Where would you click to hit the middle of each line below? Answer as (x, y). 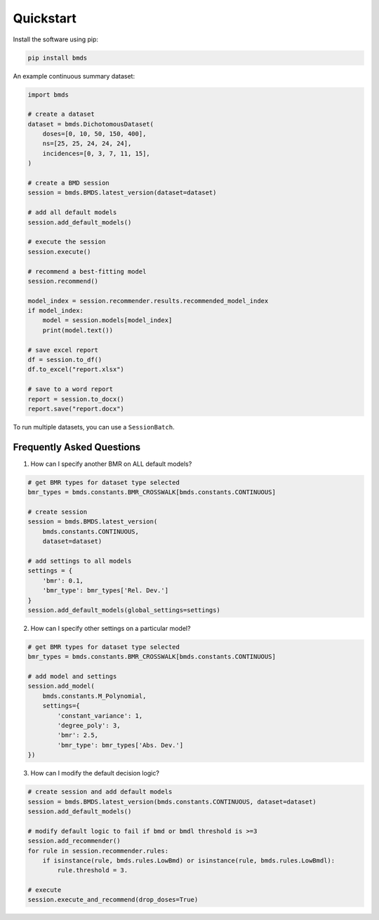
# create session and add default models (100, 792)
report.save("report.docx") (76, 409)
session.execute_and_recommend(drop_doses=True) (113, 900)
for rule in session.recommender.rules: (98, 851)
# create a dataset (61, 114)
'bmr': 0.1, (63, 580)
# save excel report (63, 350)
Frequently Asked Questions (77, 447)
